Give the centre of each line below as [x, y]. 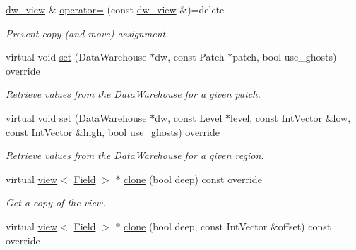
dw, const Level [189, 117]
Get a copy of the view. [56, 202]
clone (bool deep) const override [193, 179]
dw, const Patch [190, 57]
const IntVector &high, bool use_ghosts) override [113, 131]
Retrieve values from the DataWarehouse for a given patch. [133, 94]
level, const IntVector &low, [291, 117]
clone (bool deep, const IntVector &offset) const [227, 226]
